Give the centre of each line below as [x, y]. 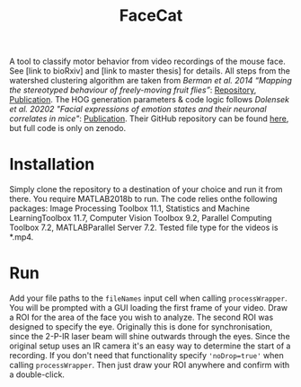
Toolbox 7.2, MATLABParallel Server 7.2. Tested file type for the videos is [144, 228]
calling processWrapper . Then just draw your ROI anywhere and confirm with [150, 365]
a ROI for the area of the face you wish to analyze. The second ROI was [142, 317]
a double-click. [37, 374]
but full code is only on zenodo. [68, 128]
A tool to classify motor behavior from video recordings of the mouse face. [147, 62]
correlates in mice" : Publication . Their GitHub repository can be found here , [149, 119]
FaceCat [151, 16]
